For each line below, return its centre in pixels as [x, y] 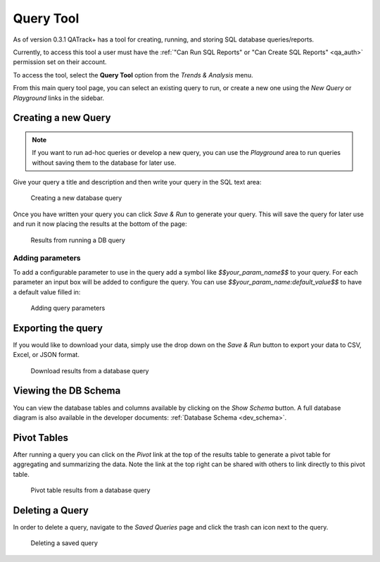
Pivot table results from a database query [90, 490]
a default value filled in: [47, 292]
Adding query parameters [68, 308]
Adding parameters [47, 258]
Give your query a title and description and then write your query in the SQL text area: [137, 182]
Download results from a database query [90, 370]
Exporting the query [58, 328]
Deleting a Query [51, 510]
